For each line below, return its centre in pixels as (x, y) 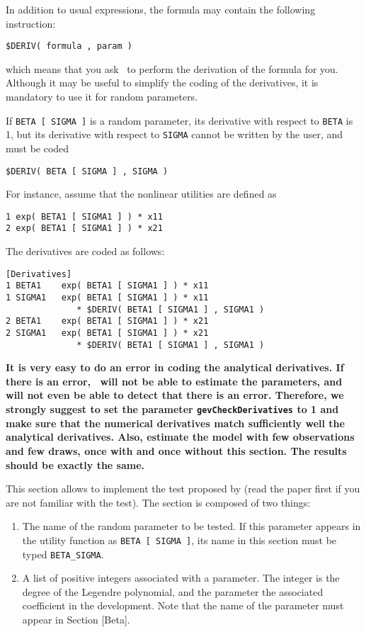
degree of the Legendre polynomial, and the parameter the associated (173, 591)
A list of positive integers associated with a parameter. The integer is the (181, 578)
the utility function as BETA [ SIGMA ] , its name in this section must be (179, 540)
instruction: (31, 23)
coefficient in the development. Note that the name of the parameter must (183, 605)
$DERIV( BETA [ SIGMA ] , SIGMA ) (87, 171)
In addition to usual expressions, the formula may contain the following (161, 9)
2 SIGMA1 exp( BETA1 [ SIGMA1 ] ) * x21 (107, 333)
